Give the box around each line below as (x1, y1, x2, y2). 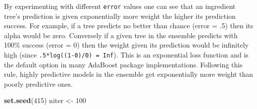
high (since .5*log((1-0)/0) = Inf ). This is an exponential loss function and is (4, 50, 249, 60)
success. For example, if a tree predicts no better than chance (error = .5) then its (4, 20, 254, 31)
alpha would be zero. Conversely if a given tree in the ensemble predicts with (4, 30, 238, 40)
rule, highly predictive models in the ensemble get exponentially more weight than (4, 69, 254, 79)
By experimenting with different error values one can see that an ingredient (4, 1, 236, 11)
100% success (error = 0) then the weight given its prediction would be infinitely (4, 40, 249, 50)
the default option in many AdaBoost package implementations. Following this (4, 59, 243, 69)
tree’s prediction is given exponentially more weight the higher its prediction (4, 10, 236, 21)
